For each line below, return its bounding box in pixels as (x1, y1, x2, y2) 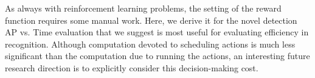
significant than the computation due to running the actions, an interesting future (5, 49, 310, 62)
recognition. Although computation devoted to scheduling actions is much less (5, 37, 296, 50)
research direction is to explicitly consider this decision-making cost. (5, 61, 258, 74)
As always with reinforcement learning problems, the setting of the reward (5, 2, 282, 14)
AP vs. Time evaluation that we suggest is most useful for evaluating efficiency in (5, 26, 309, 38)
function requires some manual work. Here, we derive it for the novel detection (5, 13, 297, 26)
